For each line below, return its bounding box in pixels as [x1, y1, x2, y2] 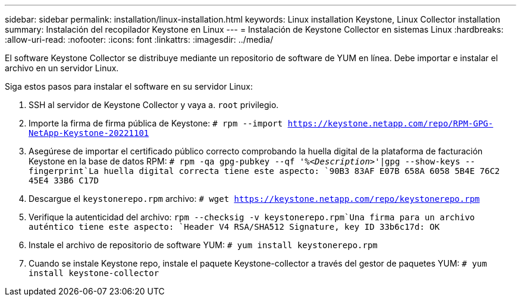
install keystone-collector [29, 268, 159, 278]
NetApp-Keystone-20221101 [29, 128, 149, 138]
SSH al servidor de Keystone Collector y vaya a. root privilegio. [29, 100, 279, 110]
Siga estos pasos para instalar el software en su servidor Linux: [5, 81, 253, 91]
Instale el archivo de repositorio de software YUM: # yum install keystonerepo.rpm [29, 240, 378, 250]
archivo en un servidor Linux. [5, 63, 119, 73]
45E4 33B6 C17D [29, 176, 99, 185]
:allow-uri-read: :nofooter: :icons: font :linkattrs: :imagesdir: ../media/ [5, 34, 274, 45]
